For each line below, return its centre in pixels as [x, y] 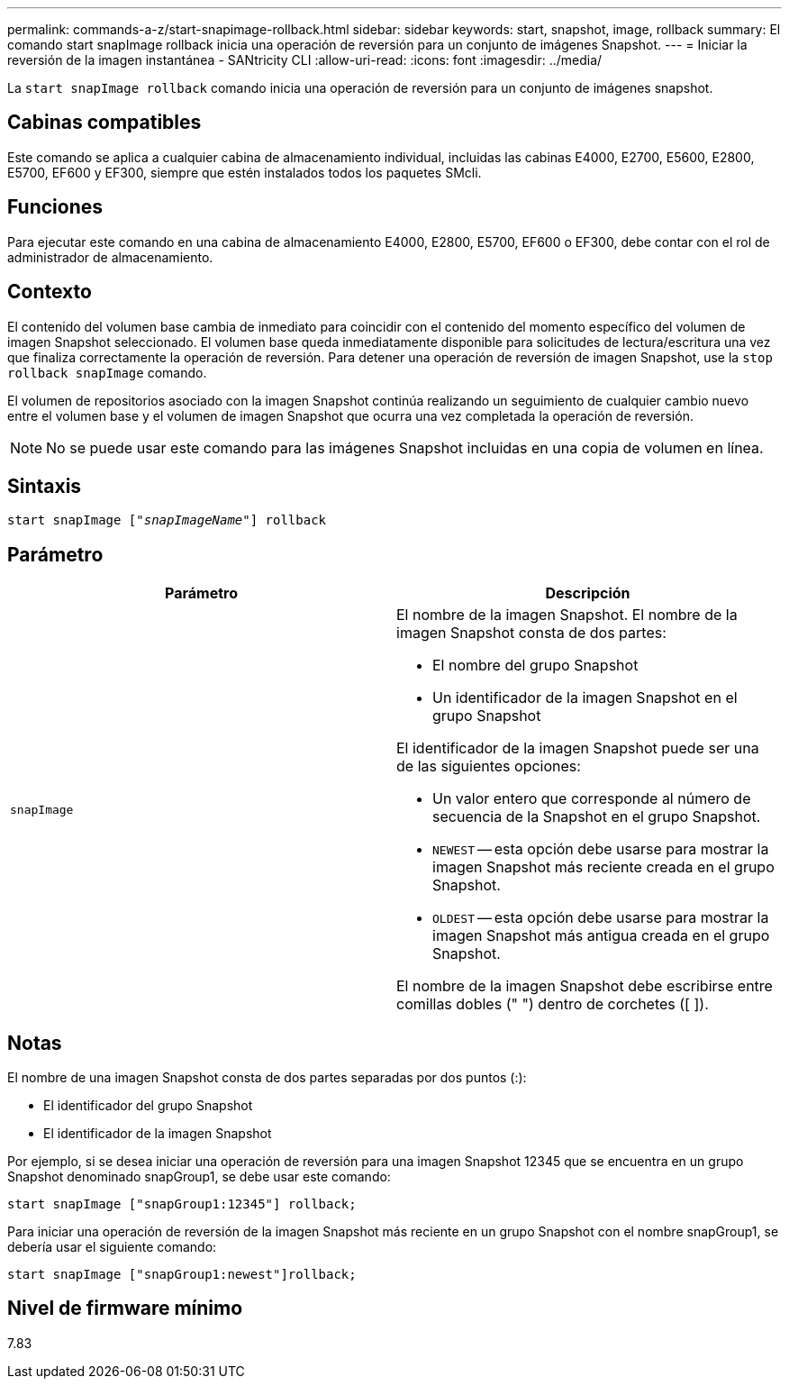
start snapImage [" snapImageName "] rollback [167, 520]
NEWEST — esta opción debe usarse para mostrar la [601, 849]
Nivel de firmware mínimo [125, 1308]
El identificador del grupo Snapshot [148, 1106]
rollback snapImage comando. [107, 372]
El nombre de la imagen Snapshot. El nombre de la [567, 615]
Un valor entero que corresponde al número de [592, 799]
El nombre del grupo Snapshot [535, 666]
